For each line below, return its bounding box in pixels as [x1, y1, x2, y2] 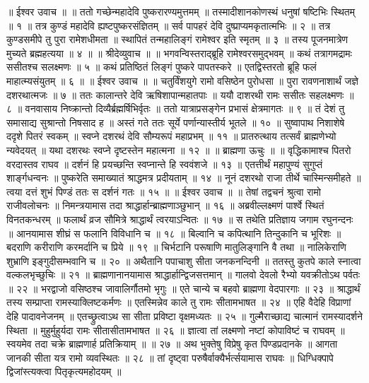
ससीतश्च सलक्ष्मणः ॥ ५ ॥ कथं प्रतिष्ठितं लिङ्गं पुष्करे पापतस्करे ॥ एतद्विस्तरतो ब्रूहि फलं [6, 59, 317, 74]
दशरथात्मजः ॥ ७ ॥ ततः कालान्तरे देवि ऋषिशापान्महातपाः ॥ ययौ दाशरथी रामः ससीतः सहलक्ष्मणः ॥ [6, 87, 354, 102]
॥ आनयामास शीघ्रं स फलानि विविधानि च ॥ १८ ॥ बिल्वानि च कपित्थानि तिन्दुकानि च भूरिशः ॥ [6, 225, 341, 240]
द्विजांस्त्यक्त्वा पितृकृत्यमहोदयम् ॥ [6, 364, 122, 379]
